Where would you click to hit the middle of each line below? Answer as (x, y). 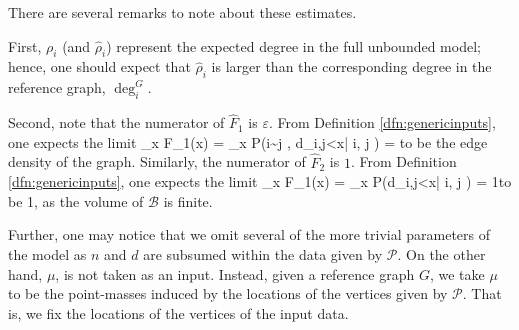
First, (25, 45)
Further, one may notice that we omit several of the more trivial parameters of (249, 234)
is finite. (188, 200)
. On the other (441, 253)
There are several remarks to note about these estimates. (182, 12)
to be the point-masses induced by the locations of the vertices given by (228, 293)
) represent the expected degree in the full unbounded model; (293, 45)
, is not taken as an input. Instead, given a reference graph (235, 273)
